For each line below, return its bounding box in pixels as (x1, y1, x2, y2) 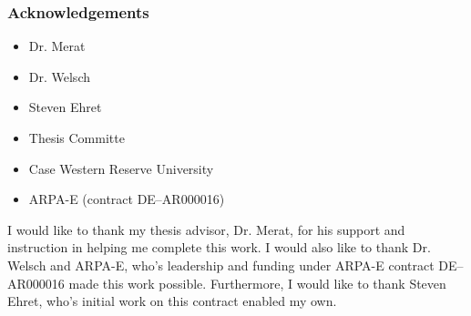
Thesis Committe (28, 128, 125, 147)
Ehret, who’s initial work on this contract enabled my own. (7, 291, 337, 311)
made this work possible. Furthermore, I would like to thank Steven (68, 273, 446, 292)
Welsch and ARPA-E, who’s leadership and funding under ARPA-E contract (7, 255, 435, 274)
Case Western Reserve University (28, 158, 214, 178)
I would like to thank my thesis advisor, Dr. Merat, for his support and (7, 219, 405, 239)
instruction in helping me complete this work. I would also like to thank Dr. (7, 238, 431, 257)
